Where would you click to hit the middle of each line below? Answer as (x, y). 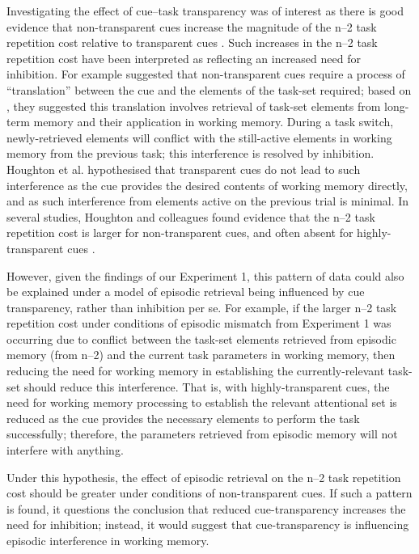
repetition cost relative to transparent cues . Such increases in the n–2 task (192, 42)
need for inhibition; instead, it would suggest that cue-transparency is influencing (208, 524)
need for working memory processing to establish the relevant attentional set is (202, 402)
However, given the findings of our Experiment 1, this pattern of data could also (205, 275)
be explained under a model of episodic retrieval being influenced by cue (186, 292)
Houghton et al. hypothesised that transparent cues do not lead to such (184, 169)
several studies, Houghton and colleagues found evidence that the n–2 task (191, 216)
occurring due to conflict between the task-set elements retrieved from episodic (201, 338)
